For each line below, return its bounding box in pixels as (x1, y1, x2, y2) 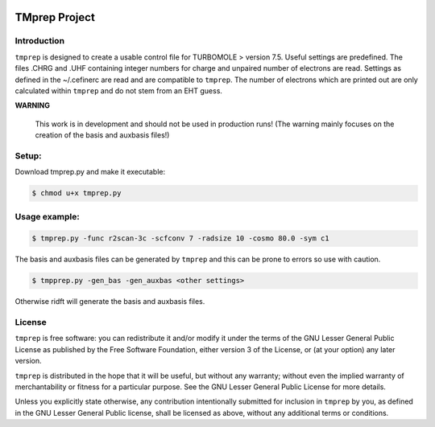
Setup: (14, 150, 42, 161)
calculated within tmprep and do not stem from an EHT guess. (14, 85, 223, 96)
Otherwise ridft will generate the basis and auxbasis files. (14, 297, 205, 306)
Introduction (14, 35, 64, 47)
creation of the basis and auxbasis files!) (35, 130, 170, 140)
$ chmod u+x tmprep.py (31, 189, 122, 198)
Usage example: (14, 211, 80, 222)
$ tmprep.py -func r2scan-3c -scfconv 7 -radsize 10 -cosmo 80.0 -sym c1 (31, 234, 329, 243)
